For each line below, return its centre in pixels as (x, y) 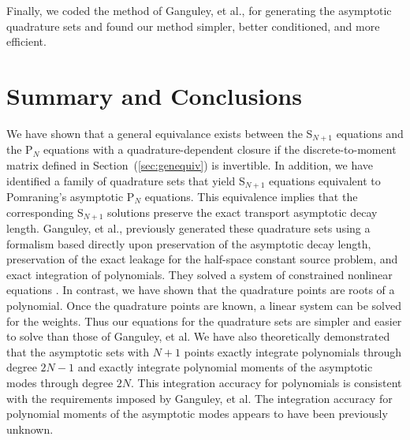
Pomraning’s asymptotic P (71, 196)
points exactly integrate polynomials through (293, 351)
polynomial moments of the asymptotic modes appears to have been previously (197, 414)
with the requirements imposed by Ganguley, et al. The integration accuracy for (199, 398)
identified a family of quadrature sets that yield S (126, 180)
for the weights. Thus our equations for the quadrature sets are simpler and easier (204, 321)
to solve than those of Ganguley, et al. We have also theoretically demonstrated (198, 336)
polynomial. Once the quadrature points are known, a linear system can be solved (204, 306)
